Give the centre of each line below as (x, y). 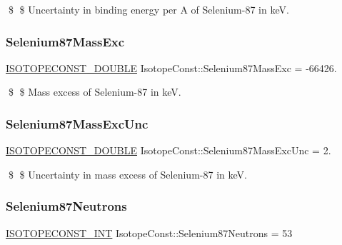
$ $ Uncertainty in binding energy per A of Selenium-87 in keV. (149, 9)
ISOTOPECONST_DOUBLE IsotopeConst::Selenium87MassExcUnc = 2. (169, 150)
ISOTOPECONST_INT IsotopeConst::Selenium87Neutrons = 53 (149, 232)
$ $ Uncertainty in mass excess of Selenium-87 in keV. (127, 174)
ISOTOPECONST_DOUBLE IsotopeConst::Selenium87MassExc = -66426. (171, 67)
